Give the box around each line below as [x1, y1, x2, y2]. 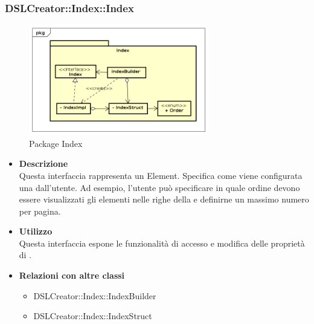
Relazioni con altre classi [19, 269, 125, 282]
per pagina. [19, 204, 61, 217]
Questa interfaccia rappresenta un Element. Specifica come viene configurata [19, 169, 303, 181]
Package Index [29, 137, 83, 149]
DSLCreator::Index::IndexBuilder [33, 289, 156, 302]
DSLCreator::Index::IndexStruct [33, 309, 152, 322]
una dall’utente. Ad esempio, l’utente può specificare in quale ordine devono [19, 181, 300, 193]
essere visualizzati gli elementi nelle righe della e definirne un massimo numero [19, 193, 309, 206]
